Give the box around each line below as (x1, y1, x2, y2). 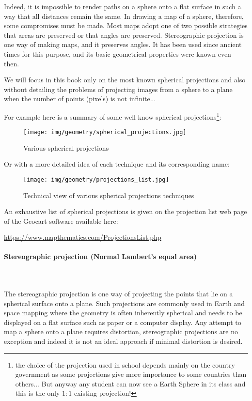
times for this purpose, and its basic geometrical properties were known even (4, 48, 231, 59)
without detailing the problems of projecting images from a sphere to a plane (4, 84, 233, 94)
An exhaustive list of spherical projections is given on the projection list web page (4, 206, 247, 216)
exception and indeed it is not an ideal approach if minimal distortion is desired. (4, 336, 243, 346)
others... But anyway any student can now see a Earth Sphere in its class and (15, 378, 246, 388)
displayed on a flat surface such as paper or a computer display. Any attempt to (4, 317, 241, 327)
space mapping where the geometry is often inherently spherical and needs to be (4, 308, 242, 318)
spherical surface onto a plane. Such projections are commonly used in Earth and (4, 298, 245, 308)
